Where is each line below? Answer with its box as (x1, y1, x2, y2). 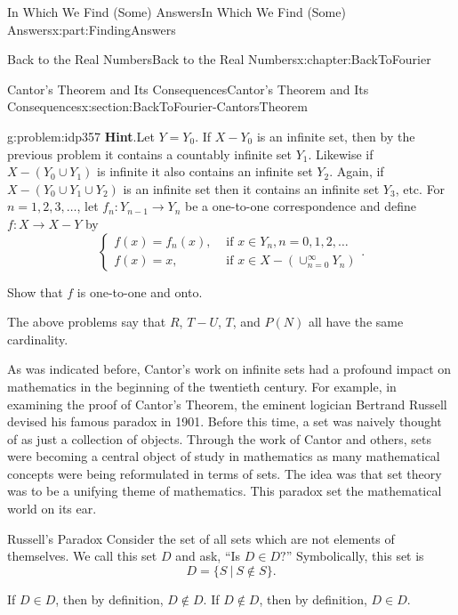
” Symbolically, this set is (285, 546, 424, 565)
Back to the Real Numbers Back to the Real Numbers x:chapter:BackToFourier (7, 50, 431, 69)
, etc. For (395, 179, 446, 198)
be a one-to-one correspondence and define (185, 197, 416, 215)
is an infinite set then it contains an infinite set (123, 179, 380, 198)
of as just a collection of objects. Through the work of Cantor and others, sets (7, 429, 431, 448)
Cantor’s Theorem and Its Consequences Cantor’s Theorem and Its (7, 79, 369, 98)
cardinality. (7, 329, 68, 348)
